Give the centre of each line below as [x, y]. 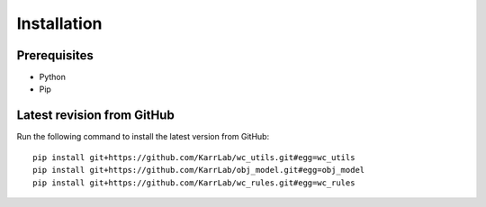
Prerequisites [55, 55]
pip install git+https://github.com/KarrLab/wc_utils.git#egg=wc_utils [194, 157]
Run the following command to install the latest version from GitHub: [143, 137]
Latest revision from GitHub [95, 116]
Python [53, 77]
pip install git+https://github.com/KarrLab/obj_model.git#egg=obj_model [199, 170]
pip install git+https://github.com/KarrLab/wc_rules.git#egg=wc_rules [194, 183]
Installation [59, 23]
